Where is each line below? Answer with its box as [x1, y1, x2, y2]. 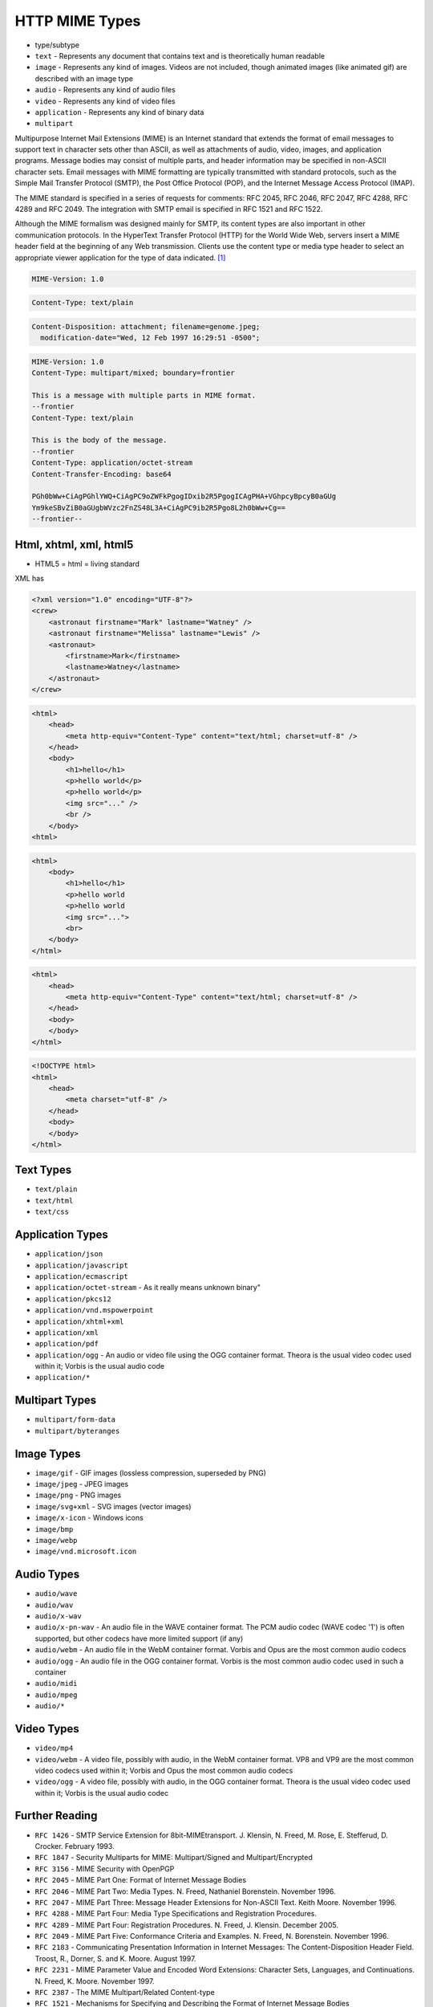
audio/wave [34, 1590, 78, 1598]
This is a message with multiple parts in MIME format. [31, 390, 257, 400]
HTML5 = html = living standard [34, 559, 140, 568]
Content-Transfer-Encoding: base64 [31, 470, 172, 478]
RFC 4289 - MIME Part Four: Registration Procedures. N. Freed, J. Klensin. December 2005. [34, 1919, 338, 1930]
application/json [34, 1249, 103, 1259]
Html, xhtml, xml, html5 [14, 538, 134, 552]
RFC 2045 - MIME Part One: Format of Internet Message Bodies [34, 1875, 247, 1885]
